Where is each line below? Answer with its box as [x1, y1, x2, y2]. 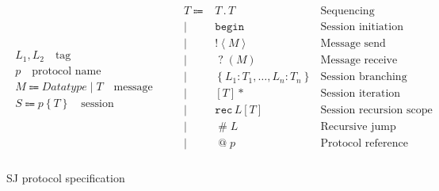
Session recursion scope [320, 105, 433, 117]
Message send [320, 38, 386, 50]
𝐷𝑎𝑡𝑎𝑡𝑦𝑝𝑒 [41, 81, 87, 93]
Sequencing [320, 6, 375, 17]
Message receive [320, 55, 398, 67]
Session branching [320, 71, 407, 83]
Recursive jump [320, 121, 396, 133]
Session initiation [320, 21, 403, 33]
